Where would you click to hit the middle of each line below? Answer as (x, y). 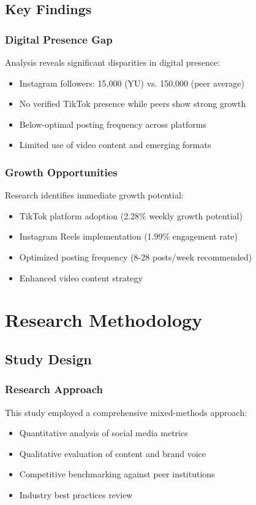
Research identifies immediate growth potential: (94, 195)
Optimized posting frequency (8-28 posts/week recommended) (136, 256)
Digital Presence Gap (59, 39)
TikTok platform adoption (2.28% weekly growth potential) (131, 215)
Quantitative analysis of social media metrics (104, 433)
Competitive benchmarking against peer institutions (117, 474)
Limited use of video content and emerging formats (115, 145)
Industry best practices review (76, 494)
